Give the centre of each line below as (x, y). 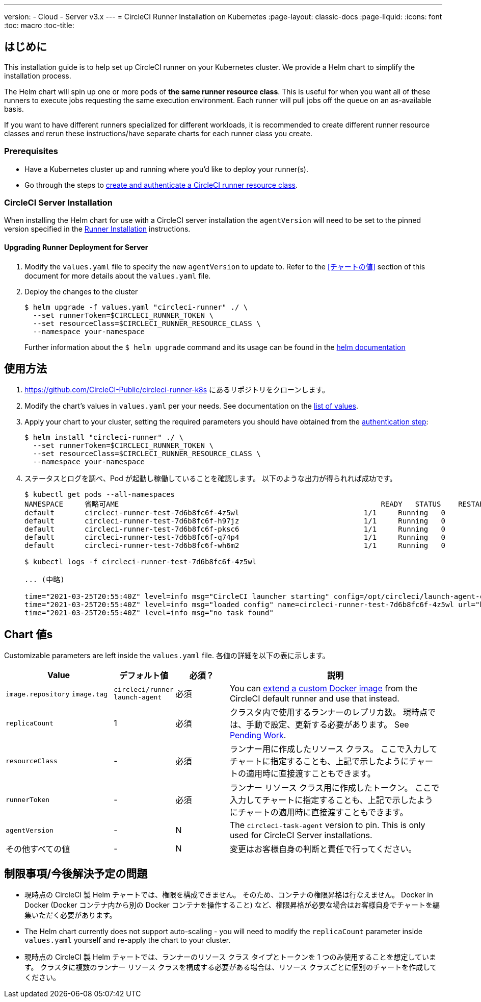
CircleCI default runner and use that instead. (314, 699)
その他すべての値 (38, 849)
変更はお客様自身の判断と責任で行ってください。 (323, 849)
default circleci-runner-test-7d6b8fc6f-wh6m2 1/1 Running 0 (235, 546)
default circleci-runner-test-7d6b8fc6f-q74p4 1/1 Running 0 (235, 537)
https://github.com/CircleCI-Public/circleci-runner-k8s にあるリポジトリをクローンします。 (177, 390)
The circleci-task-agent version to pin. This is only (327, 825)
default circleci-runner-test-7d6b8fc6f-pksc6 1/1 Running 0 (235, 529)
